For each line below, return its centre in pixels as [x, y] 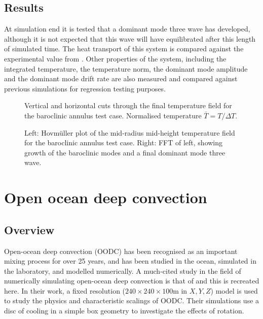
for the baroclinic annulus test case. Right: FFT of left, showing [124, 142]
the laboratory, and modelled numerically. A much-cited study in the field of [123, 270]
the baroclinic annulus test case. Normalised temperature [113, 115]
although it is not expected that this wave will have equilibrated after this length [130, 38]
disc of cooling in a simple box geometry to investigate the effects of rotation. [124, 311]
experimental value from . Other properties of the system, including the [115, 58]
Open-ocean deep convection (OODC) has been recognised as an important [121, 251]
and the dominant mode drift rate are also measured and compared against [121, 78]
